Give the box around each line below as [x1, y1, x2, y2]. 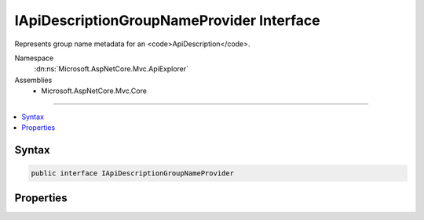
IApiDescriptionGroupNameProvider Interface [14, 12, 321, 29]
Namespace [14, 53, 54, 63]
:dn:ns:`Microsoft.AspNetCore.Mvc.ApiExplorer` [34, 64, 188, 74]
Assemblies [14, 75, 53, 85]
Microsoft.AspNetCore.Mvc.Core [41, 86, 147, 96]
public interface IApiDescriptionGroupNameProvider [31, 168, 235, 178]
